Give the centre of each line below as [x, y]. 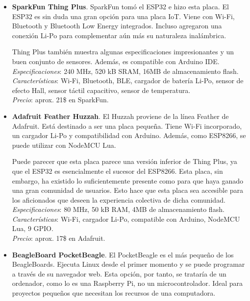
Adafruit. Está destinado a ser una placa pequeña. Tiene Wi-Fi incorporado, [127, 126]
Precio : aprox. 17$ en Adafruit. [59, 238]
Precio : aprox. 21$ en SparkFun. [60, 100]
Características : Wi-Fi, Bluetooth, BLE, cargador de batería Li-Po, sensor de [128, 81]
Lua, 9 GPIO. [33, 228]
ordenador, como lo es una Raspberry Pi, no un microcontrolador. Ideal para [127, 283]
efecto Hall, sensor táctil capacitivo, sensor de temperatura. [101, 90]
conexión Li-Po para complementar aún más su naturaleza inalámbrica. [119, 35]
